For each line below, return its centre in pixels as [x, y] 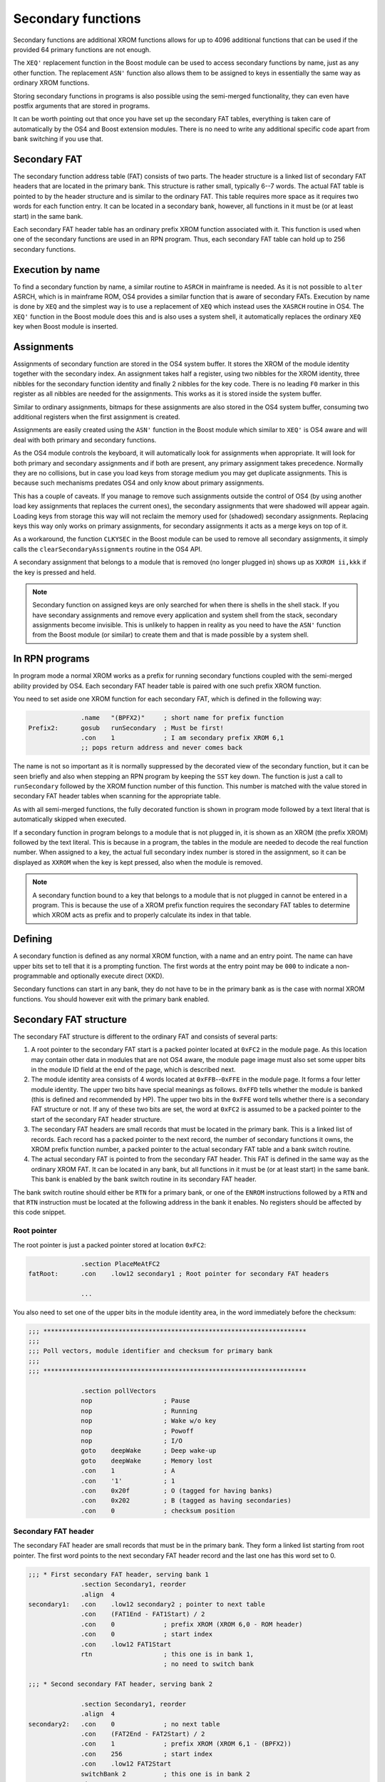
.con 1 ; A [128, 1471]
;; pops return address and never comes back [162, 748]
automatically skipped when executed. [70, 819]
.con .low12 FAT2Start [126, 1764]
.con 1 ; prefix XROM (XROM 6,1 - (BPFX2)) [186, 1744]
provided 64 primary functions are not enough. [82, 49]
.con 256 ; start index [147, 1754]
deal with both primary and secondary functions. [85, 440]
